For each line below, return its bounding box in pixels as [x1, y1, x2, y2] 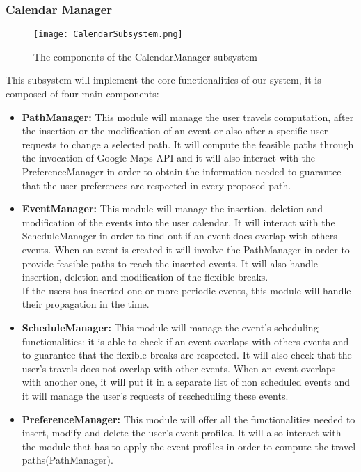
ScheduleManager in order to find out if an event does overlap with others [22, 228, 337, 243]
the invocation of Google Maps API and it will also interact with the [22, 150, 316, 165]
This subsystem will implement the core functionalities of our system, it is [6, 72, 321, 87]
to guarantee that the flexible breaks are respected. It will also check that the [22, 347, 352, 362]
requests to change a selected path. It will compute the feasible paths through [22, 136, 354, 151]
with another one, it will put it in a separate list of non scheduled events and [22, 375, 351, 389]
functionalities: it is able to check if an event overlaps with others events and [22, 333, 349, 348]
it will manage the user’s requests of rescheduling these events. [22, 388, 289, 402]
